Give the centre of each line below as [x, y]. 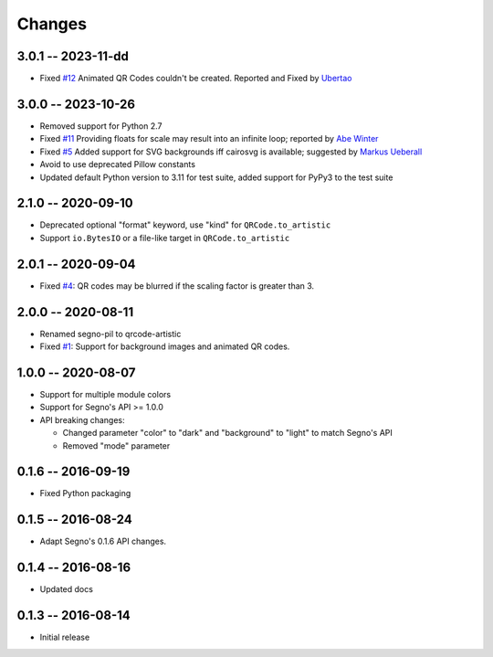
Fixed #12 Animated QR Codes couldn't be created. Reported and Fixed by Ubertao [196, 79]
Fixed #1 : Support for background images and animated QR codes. [165, 346]
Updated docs [66, 589]
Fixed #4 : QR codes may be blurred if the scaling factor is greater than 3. [177, 286]
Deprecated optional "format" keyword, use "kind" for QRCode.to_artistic [185, 225]
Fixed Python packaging [85, 493]
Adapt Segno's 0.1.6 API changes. [103, 541]
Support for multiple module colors [105, 394]
